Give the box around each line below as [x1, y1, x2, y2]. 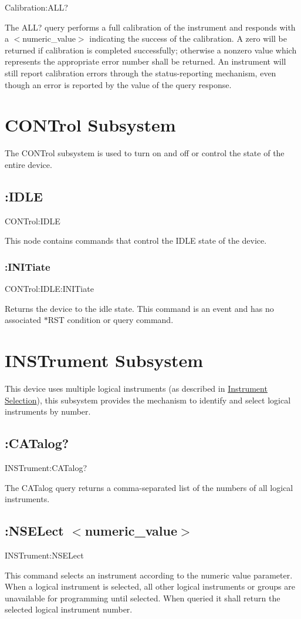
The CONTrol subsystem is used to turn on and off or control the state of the [5, 147, 285, 159]
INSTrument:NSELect [5, 549, 84, 561]
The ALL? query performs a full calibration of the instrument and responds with [5, 21, 296, 33]
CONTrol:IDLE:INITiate [5, 282, 94, 295]
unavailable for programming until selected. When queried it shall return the [5, 591, 280, 604]
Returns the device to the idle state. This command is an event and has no [5, 302, 274, 314]
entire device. [5, 158, 52, 170]
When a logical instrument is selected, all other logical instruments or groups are [5, 580, 295, 593]
